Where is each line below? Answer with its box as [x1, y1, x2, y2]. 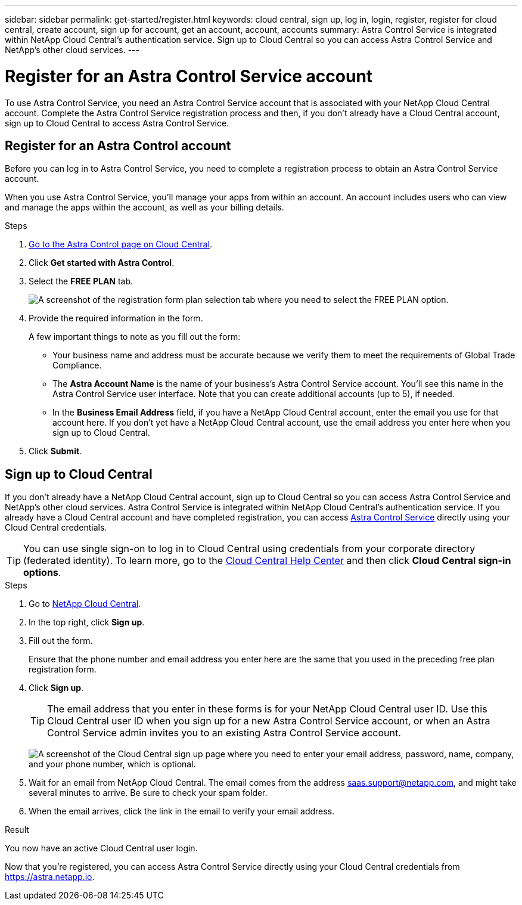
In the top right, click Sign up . [29, 617, 145, 628]
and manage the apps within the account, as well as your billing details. [5, 202, 284, 213]
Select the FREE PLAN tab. [29, 276, 133, 287]
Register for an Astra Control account [5, 138, 231, 153]
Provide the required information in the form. [29, 313, 203, 324]
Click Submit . [29, 446, 82, 457]
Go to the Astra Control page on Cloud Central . [29, 239, 212, 250]
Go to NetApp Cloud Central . [29, 599, 141, 609]
